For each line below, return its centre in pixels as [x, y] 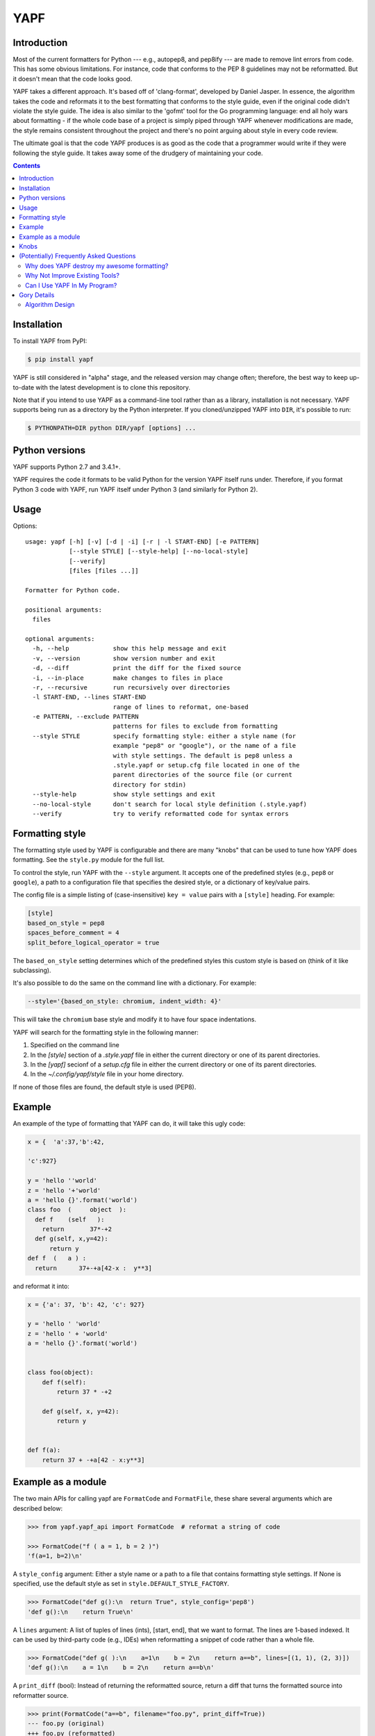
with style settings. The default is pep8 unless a [203, 756]
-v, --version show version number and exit [124, 658]
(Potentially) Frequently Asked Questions [77, 256]
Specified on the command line [75, 1045]
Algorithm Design [50, 305]
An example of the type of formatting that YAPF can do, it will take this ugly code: [129, 1123]
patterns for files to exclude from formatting [195, 726]
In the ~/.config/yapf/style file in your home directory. [107, 1074]
